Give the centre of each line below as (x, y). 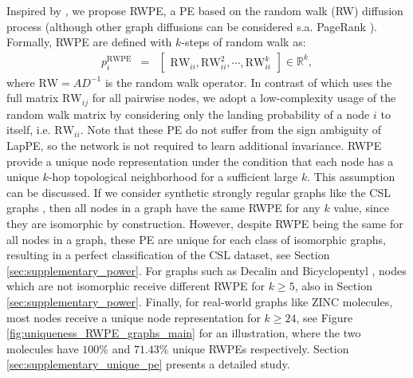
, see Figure (324, 317)
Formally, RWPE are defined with (89, 42)
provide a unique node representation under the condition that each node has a (200, 161)
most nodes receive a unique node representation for (134, 317)
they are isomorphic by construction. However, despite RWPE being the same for (205, 224)
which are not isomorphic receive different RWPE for (136, 286)
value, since (362, 208)
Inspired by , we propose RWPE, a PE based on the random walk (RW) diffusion (205, 10)
